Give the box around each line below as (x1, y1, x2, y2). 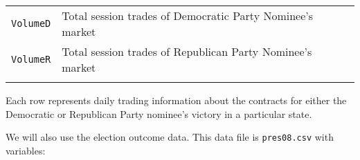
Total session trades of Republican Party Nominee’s (62, 43, 312, 59)
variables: (6, 143, 46, 157)
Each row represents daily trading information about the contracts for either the (6, 93, 347, 107)
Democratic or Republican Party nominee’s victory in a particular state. (6, 106, 312, 121)
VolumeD (11, 18, 51, 29)
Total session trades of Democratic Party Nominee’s (62, 8, 314, 23)
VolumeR (11, 54, 51, 65)
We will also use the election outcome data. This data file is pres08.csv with (6, 130, 334, 144)
